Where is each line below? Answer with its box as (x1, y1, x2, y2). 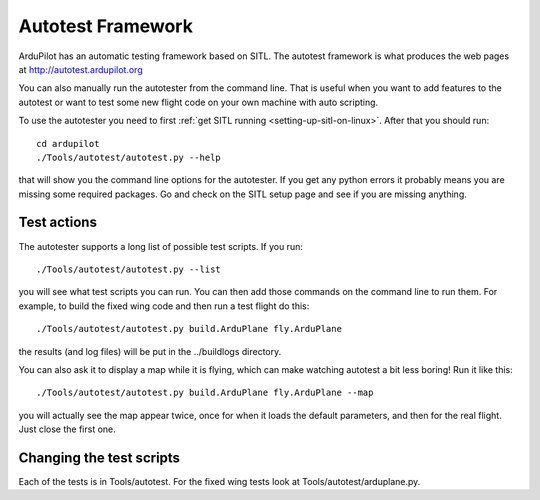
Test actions (18, 214, 97, 231)
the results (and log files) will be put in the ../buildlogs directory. (18, 345, 282, 357)
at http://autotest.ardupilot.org (18, 63, 144, 75)
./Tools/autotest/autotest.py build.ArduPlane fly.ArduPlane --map (36, 387, 374, 399)
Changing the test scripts (18, 449, 180, 466)
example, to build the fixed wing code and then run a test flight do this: (18, 300, 310, 312)
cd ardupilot (36, 138, 100, 149)
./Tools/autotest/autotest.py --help (36, 151, 222, 163)
